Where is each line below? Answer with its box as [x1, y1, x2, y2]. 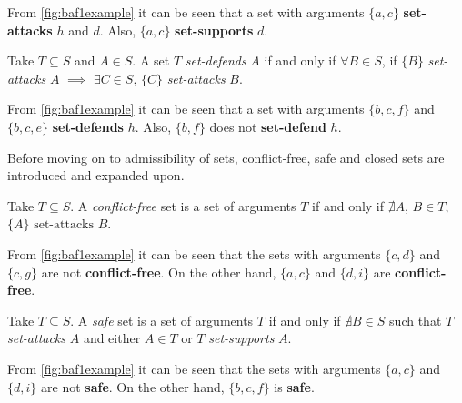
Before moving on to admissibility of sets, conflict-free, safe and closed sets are [7, 147, 445, 166]
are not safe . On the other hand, [41, 377, 225, 396]
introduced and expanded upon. [7, 166, 185, 185]
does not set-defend [209, 116, 326, 136]
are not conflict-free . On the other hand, [41, 262, 276, 281]
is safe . [274, 377, 315, 396]
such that [389, 310, 442, 329]
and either [83, 328, 141, 348]
